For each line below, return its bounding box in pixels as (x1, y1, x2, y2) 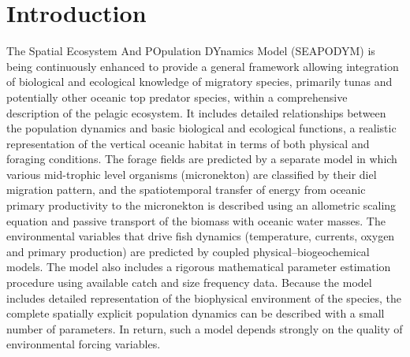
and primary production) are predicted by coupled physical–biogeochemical (6, 243, 370, 259)
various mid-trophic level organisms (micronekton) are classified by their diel (6, 165, 377, 182)
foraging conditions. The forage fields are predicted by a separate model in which (6, 151, 397, 167)
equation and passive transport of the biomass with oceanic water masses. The (6, 212, 386, 229)
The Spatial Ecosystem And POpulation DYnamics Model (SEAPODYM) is (6, 43, 375, 59)
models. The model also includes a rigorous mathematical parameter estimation (6, 258, 391, 275)
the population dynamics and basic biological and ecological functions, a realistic (6, 120, 397, 136)
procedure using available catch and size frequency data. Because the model (6, 274, 372, 291)
